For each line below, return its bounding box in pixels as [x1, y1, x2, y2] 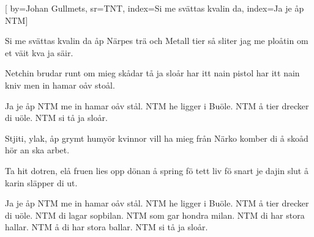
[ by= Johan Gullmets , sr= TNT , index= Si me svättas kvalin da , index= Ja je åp [5, 2, 304, 14]
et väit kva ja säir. [5, 46, 73, 59]
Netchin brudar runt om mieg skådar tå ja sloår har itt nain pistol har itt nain [5, 67, 300, 79]
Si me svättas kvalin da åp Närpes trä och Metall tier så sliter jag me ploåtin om [5, 34, 308, 47]
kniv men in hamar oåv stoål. [5, 78, 115, 91]
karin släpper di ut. [5, 176, 78, 189]
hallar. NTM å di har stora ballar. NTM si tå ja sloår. [5, 221, 208, 233]
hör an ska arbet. [5, 144, 70, 156]
